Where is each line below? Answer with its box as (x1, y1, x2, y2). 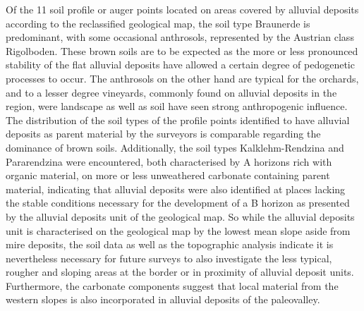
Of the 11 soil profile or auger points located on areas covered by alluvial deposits (6, 2, 359, 16)
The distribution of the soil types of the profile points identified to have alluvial (6, 112, 350, 127)
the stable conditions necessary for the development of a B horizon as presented (6, 195, 350, 210)
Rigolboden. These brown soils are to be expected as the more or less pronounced (6, 43, 358, 58)
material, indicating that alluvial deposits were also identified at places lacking (6, 181, 346, 196)
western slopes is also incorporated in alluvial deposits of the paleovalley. (6, 292, 320, 307)
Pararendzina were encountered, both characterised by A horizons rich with (6, 154, 332, 169)
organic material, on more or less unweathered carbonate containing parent (6, 168, 330, 183)
